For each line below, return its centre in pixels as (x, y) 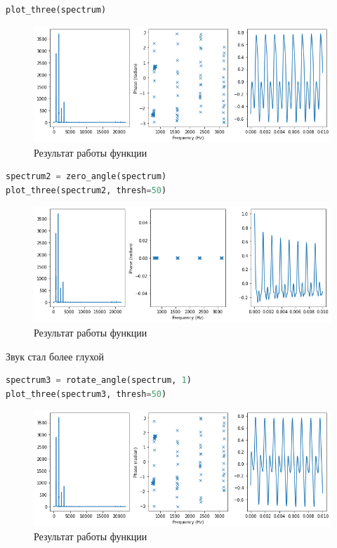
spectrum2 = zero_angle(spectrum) (86, 177)
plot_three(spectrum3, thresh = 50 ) (86, 394)
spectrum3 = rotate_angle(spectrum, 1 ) (99, 380)
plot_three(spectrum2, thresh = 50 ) (86, 190)
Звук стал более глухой (55, 356)
